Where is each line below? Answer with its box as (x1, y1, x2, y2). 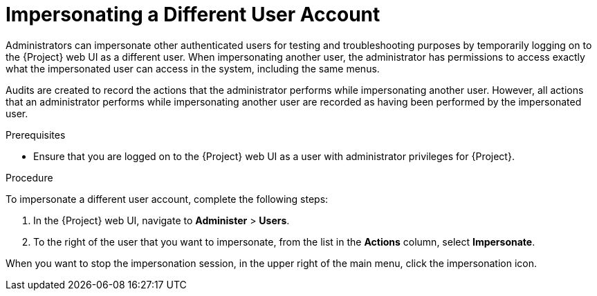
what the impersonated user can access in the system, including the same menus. (6, 62, 380, 75)
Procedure (6, 171, 53, 184)
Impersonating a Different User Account (6, 3, 380, 26)
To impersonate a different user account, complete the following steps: (6, 193, 329, 205)
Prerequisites (6, 128, 66, 141)
